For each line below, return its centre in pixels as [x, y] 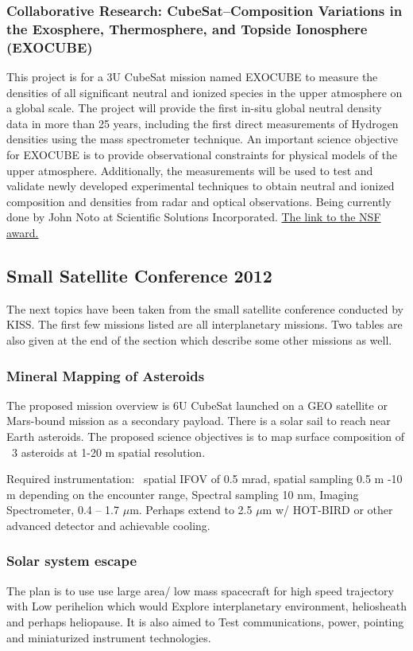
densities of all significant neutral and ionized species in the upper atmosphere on [205, 92]
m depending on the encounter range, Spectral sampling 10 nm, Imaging [183, 494]
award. [23, 232]
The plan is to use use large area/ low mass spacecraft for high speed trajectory [200, 590]
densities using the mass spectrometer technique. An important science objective [202, 139]
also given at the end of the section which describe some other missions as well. [199, 339]
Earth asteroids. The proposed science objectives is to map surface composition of [206, 436]
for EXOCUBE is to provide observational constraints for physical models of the [202, 155]
